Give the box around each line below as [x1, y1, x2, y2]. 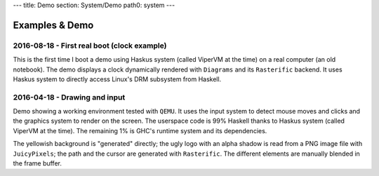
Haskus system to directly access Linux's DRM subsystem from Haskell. [13, 74, 222, 83]
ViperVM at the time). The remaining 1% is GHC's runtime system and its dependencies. [13, 126, 267, 135]
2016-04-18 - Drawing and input [13, 92, 126, 102]
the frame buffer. [13, 159, 62, 168]
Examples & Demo [13, 19, 94, 31]
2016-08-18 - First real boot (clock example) [13, 41, 167, 50]
